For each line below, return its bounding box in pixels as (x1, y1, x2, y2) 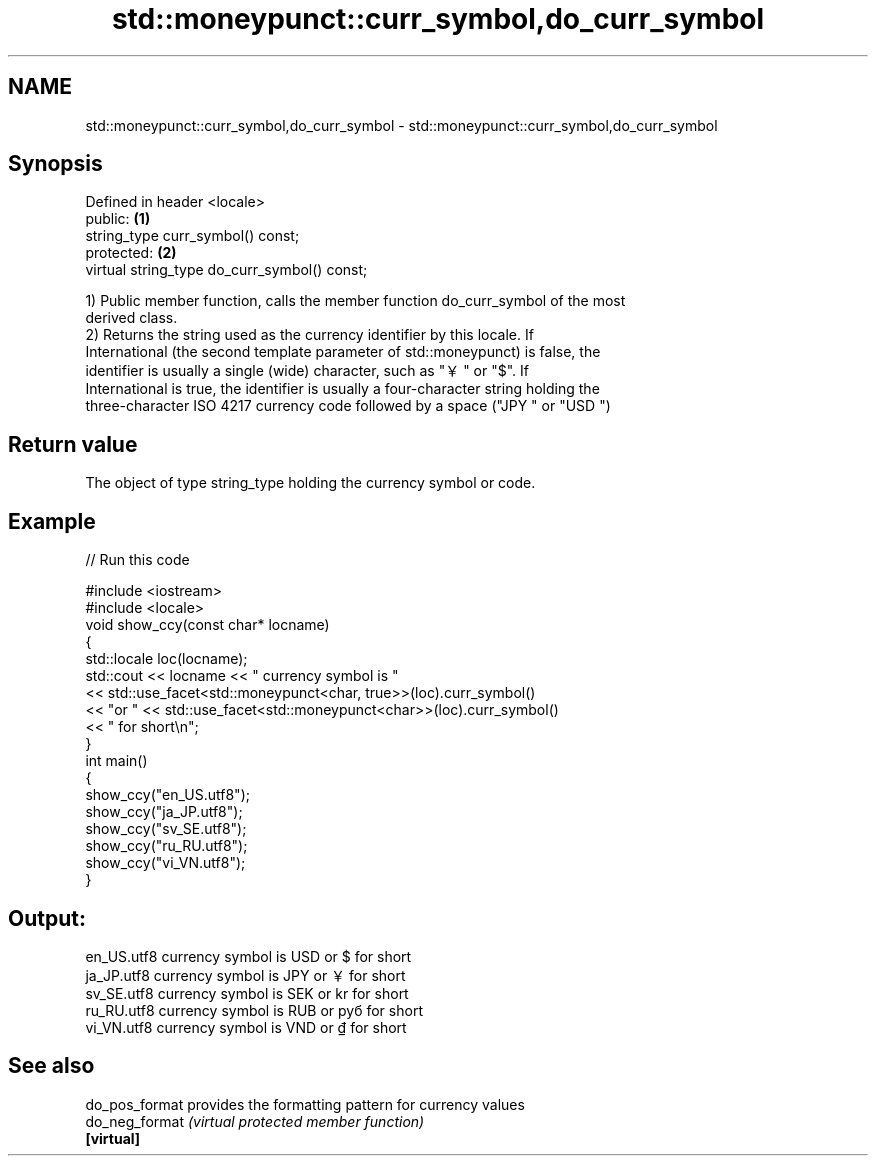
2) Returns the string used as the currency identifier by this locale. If (85, 326, 534, 344)
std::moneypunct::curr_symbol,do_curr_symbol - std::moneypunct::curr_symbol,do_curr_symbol (85, 116, 718, 134)
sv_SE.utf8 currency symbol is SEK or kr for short (85, 984, 409, 1002)
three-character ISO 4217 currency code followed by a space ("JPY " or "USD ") (85, 397, 611, 415)
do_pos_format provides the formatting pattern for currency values (85, 1095, 525, 1113)
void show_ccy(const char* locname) (85, 616, 330, 634)
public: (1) (85, 210, 151, 228)
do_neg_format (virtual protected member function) (85, 1112, 425, 1130)
